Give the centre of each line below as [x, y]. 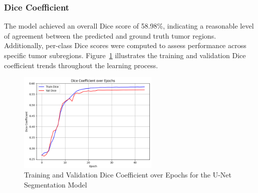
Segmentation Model [56, 184]
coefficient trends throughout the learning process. [81, 65]
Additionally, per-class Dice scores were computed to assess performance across [125, 45]
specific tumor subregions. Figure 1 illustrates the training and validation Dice [125, 55]
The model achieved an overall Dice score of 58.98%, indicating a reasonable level [129, 26]
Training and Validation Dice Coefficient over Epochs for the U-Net [128, 175]
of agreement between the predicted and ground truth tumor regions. [110, 35]
